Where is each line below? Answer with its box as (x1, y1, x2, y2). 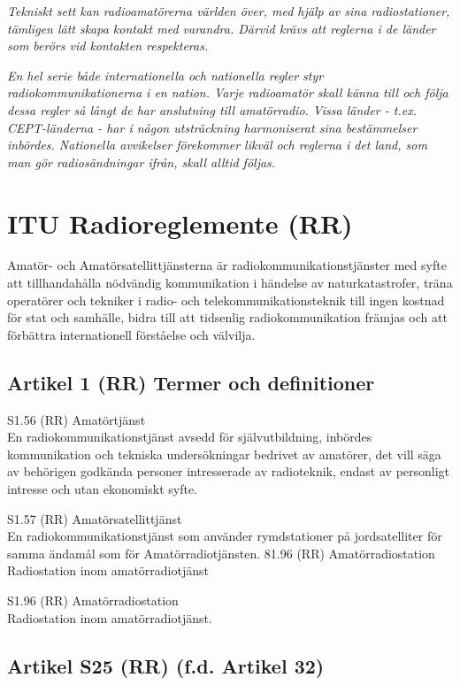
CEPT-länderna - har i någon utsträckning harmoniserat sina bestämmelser (7, 118, 418, 136)
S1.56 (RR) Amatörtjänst (7, 410, 146, 428)
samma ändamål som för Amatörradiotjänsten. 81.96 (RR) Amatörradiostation (7, 543, 435, 562)
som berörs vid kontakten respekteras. (7, 36, 209, 55)
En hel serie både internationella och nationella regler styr (7, 65, 324, 84)
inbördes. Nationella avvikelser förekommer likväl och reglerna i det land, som (7, 135, 427, 154)
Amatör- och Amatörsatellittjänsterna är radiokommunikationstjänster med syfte (7, 256, 447, 274)
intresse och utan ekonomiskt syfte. (7, 480, 197, 498)
